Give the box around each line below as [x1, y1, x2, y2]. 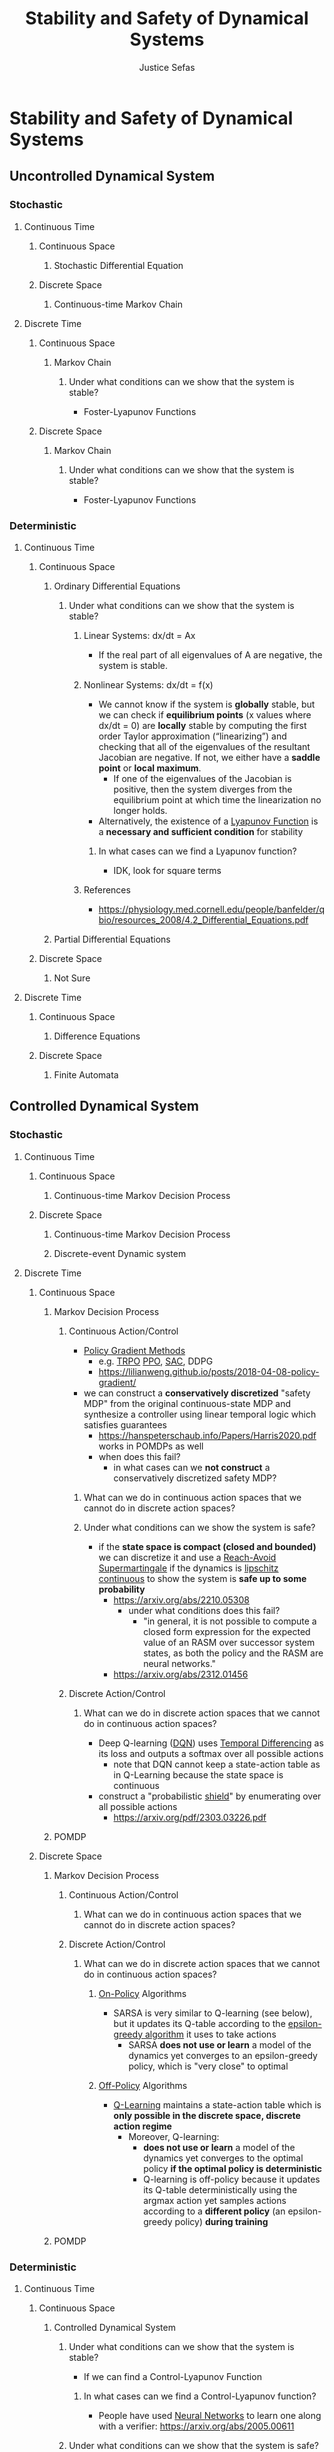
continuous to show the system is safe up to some [98, 1572, 307, 1584]
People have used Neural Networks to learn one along [98, 2409, 322, 2421]
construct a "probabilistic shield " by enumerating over [98, 1790, 322, 1802]
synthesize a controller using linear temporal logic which [83, 1408, 317, 1420]
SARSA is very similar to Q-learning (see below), [113, 2007, 313, 2019]
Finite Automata [53, 1068, 119, 1081]
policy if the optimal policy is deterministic [143, 2162, 323, 2174]
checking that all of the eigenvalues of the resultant [98, 740, 311, 752]
